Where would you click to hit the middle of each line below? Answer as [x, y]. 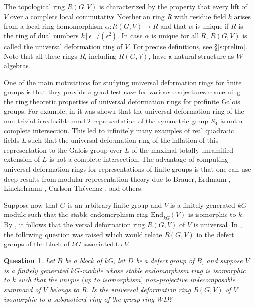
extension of [22, 159]
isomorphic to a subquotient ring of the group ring [79, 299]
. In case [130, 35]
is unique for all [175, 35]
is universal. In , [218, 225]
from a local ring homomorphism [53, 26]
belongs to [64, 289]
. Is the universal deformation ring [139, 289]
